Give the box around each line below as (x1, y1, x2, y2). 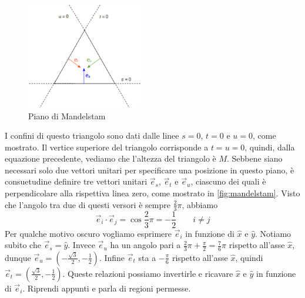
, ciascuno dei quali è (190, 175, 266, 187)
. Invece (68, 239, 95, 251)
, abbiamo (182, 198, 218, 210)
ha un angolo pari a (110, 239, 181, 251)
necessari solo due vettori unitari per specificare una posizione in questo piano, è (5, 163, 294, 176)
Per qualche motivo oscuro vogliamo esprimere (5, 227, 172, 239)
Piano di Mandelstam (28, 109, 106, 122)
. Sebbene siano (227, 152, 283, 165)
